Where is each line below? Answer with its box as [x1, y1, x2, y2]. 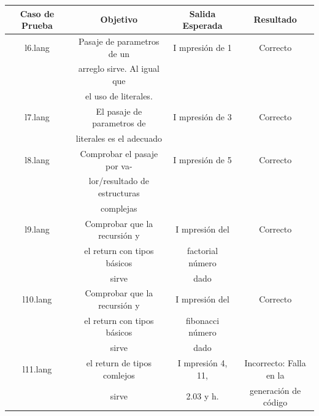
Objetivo [100, 13, 138, 26]
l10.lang [22, 293, 52, 306]
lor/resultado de [88, 174, 149, 187]
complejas [101, 201, 137, 214]
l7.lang [25, 110, 50, 123]
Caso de [20, 7, 55, 20]
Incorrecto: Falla [244, 356, 306, 369]
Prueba [21, 19, 53, 32]
